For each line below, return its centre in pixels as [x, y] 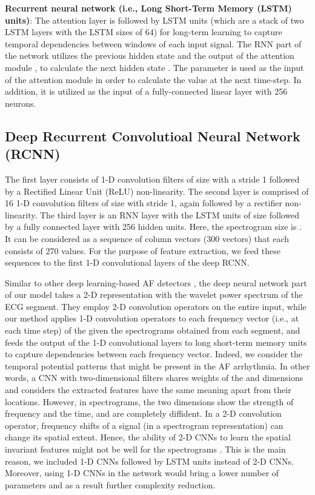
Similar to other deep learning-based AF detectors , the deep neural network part [156, 282]
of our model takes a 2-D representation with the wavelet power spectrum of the [154, 295]
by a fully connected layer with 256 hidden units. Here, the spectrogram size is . [154, 227]
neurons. [21, 103]
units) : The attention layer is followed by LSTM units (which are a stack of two [154, 20]
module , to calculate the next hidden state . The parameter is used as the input [154, 67]
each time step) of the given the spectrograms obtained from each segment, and [153, 330]
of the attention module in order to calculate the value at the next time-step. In [153, 79]
